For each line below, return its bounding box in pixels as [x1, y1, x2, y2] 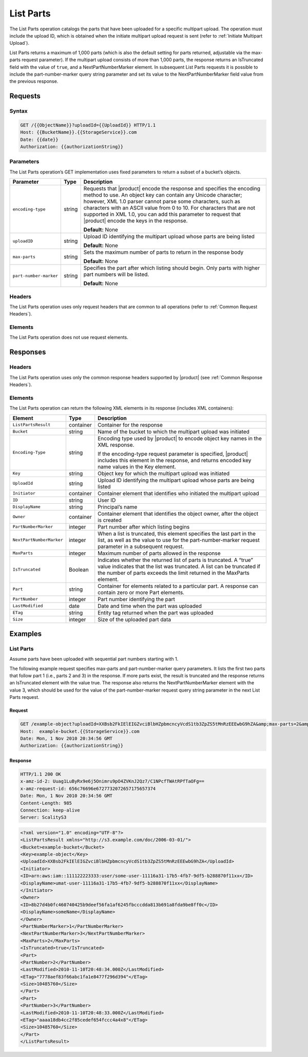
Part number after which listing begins [98, 523, 190, 530]
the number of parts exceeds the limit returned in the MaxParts [98, 569, 250, 576]
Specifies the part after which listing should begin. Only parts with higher [83, 265, 260, 272]
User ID [98, 497, 116, 504]
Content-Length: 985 [20, 800, 72, 806]
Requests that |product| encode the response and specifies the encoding [83, 185, 261, 192]
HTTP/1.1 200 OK [20, 771, 62, 777]
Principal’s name [98, 503, 138, 510]
